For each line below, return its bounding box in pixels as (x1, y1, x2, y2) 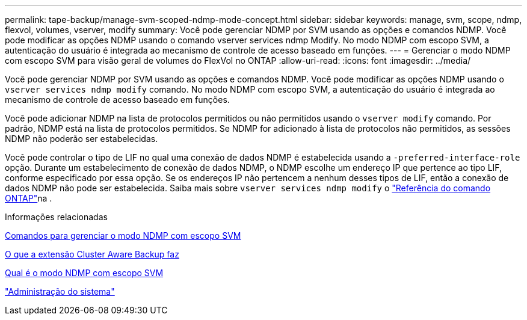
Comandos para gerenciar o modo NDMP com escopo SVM (5, 230, 241, 241)
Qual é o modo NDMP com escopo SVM (5, 268, 164, 278)
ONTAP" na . (5, 193, 52, 203)
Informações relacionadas (5, 212, 108, 222)
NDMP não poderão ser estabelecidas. (5, 134, 158, 144)
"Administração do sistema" (5, 286, 115, 297)
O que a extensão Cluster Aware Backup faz (5, 249, 179, 259)
